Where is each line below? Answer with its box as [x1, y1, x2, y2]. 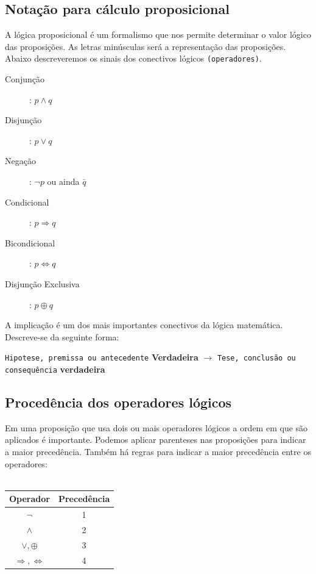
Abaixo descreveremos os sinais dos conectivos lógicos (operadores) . [5, 52, 262, 65]
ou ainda [47, 175, 80, 188]
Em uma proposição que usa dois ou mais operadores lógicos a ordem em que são [5, 421, 308, 434]
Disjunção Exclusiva [5, 277, 80, 290]
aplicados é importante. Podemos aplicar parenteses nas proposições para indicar [5, 433, 306, 446]
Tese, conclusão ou [217, 354, 296, 363]
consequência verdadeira [5, 363, 105, 376]
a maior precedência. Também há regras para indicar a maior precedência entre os [5, 445, 311, 458]
